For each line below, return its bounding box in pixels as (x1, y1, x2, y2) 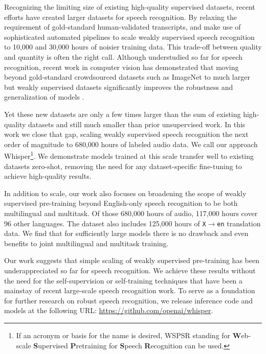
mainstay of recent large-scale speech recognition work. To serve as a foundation (4, 285, 255, 296)
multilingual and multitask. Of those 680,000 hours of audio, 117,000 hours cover (4, 207, 258, 218)
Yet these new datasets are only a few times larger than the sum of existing (4, 108, 241, 119)
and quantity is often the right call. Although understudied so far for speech (4, 51, 243, 62)
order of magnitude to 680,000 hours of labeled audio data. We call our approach (4, 138, 258, 149)
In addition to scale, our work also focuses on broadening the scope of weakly (4, 187, 247, 198)
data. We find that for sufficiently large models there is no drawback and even (4, 228, 249, 239)
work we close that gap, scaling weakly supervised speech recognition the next (4, 129, 249, 139)
